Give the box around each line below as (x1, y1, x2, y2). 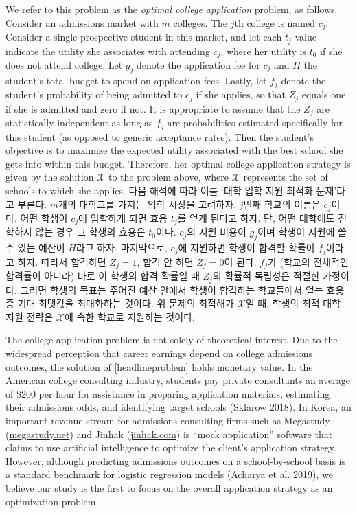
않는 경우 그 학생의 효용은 (35, 225, 146, 239)
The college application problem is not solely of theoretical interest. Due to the (5, 332, 338, 347)
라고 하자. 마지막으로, (76, 240, 168, 255)
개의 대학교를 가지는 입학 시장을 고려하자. (58, 196, 237, 211)
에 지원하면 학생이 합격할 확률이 (178, 240, 315, 255)
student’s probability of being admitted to (5, 87, 183, 102)
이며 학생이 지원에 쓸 (257, 225, 347, 239)
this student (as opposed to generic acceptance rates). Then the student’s (5, 129, 314, 144)
